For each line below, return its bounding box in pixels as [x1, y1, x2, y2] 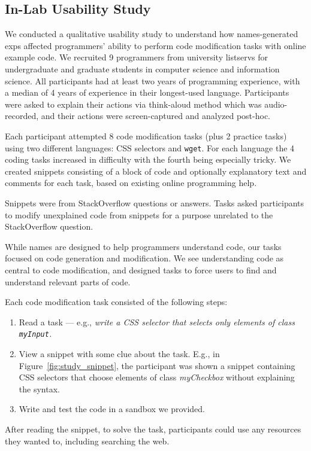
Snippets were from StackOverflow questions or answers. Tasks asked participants [5, 196, 304, 209]
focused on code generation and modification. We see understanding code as [5, 252, 284, 264]
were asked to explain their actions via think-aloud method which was [5, 97, 262, 110]
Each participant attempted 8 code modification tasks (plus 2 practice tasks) [5, 129, 287, 142]
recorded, [5, 109, 39, 122]
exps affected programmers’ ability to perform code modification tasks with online [5, 39, 306, 51]
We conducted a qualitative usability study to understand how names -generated [5, 28, 298, 40]
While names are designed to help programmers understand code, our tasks [5, 240, 282, 252]
